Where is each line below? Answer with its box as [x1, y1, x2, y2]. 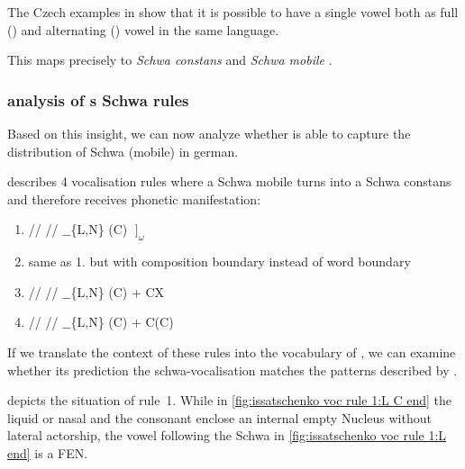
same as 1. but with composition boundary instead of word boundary [28, 252, 411, 271]
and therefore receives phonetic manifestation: [7, 189, 261, 208]
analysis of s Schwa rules [7, 88, 189, 111]
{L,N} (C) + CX [70, 282, 165, 301]
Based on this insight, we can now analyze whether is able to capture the [7, 124, 411, 142]
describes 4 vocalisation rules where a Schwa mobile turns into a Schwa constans [7, 172, 451, 191]
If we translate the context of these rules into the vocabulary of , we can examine [7, 342, 456, 361]
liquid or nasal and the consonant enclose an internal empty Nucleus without [7, 408, 432, 427]
